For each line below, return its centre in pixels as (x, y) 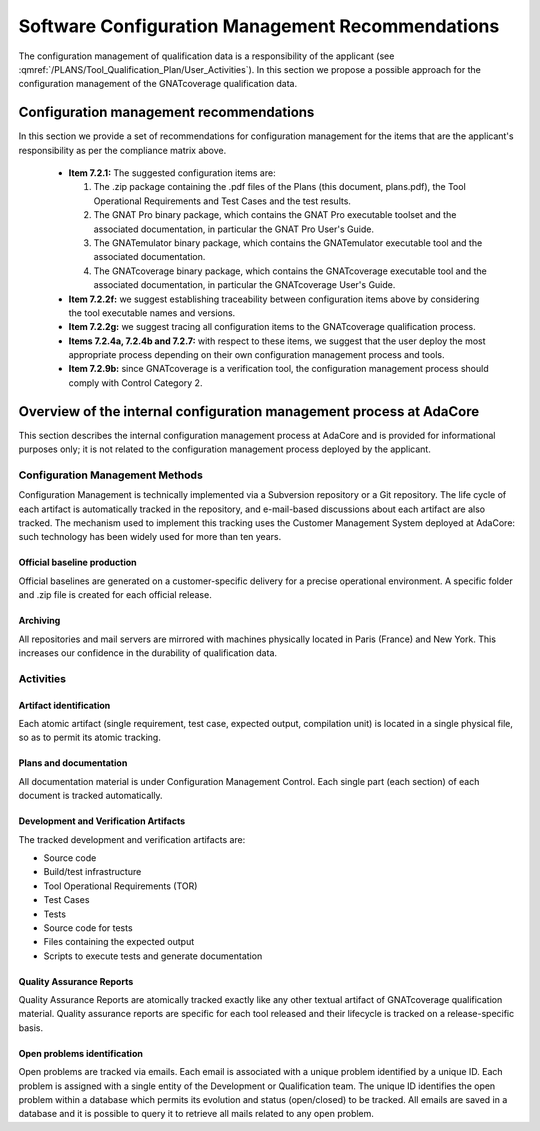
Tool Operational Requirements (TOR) (120, 886)
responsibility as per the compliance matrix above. (122, 150)
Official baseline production (77, 562)
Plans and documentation (73, 763)
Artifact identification (64, 705)
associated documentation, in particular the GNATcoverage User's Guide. (244, 285)
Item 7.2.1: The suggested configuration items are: (172, 173)
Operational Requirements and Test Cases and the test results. (222, 201)
